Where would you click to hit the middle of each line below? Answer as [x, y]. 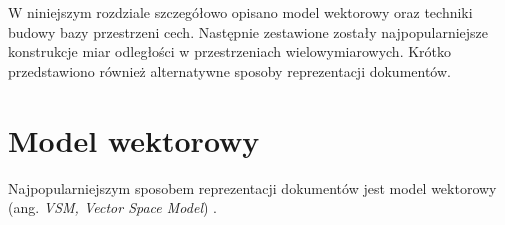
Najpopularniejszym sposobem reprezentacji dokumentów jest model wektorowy [252, 187]
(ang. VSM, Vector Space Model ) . [112, 207]
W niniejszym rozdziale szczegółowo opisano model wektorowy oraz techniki [240, 12]
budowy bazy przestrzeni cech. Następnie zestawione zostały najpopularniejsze [248, 31]
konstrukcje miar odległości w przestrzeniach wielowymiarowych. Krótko [230, 51]
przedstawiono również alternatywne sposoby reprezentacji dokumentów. [229, 70]
